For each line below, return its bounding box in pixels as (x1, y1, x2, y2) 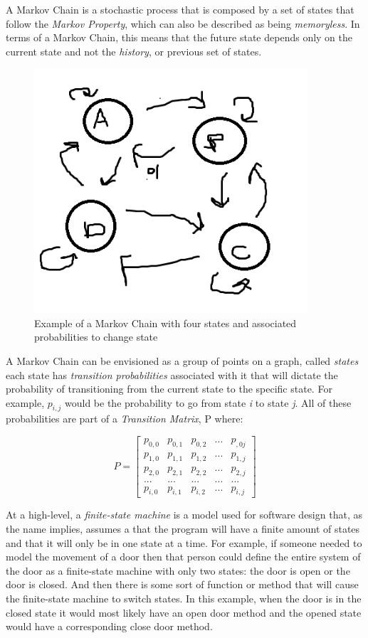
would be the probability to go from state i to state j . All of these (65, 395, 352, 410)
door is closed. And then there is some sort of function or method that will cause (6, 577, 359, 592)
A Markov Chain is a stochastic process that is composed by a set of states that (6, 2, 354, 16)
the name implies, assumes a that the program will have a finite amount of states (6, 521, 360, 536)
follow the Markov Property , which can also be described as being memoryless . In (6, 16, 360, 31)
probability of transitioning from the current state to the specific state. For (6, 381, 332, 396)
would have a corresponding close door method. (6, 619, 213, 634)
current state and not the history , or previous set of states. (6, 43, 262, 58)
